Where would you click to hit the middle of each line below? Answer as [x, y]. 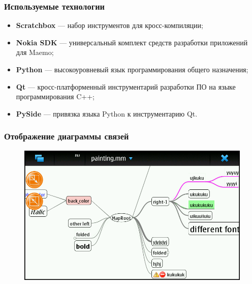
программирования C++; [55, 96]
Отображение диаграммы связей [67, 136]
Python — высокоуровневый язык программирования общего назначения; [132, 69]
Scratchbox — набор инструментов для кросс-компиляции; [109, 25]
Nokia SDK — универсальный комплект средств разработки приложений [132, 42]
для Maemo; [35, 52]
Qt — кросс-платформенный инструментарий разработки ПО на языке [126, 86]
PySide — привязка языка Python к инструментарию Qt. [107, 113]
